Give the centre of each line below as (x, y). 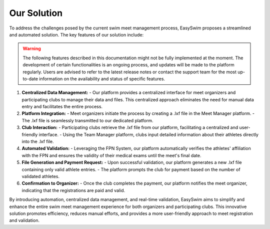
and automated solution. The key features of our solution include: (76, 34)
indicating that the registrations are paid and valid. (73, 190)
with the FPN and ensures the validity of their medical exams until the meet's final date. (111, 155)
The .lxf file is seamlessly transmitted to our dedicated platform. (87, 120)
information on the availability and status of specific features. (102, 79)
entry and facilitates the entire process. (62, 107)
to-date (30, 79)
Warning (32, 49)
